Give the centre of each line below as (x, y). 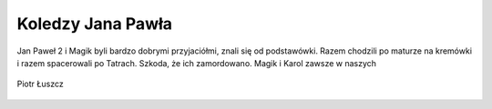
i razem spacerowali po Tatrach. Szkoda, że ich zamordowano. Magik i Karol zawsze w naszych (197, 63)
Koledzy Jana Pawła (95, 24)
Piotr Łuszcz (40, 84)
